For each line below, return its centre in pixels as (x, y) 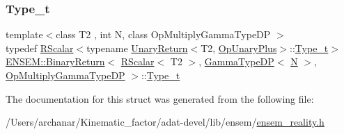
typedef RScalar (40, 48)
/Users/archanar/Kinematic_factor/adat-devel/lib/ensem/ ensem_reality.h (165, 122)
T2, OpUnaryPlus (239, 48)
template (24, 34)
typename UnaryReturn (137, 48)
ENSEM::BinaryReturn (55, 61)
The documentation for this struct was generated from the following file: (160, 98)
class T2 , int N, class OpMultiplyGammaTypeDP (163, 34)
